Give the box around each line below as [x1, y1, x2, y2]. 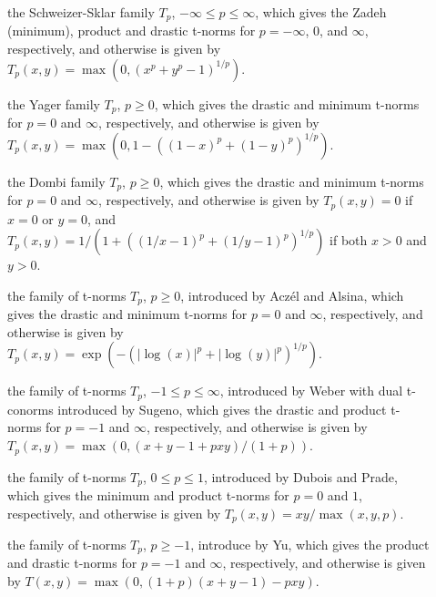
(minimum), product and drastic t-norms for [7, 21, 256, 40]
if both [330, 231, 368, 250]
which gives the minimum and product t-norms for [7, 485, 289, 504]
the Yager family [7, 94, 100, 113]
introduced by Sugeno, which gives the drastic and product [57, 399, 387, 418]
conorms [7, 399, 54, 418]
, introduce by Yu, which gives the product [190, 535, 430, 554]
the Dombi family [7, 171, 106, 190]
